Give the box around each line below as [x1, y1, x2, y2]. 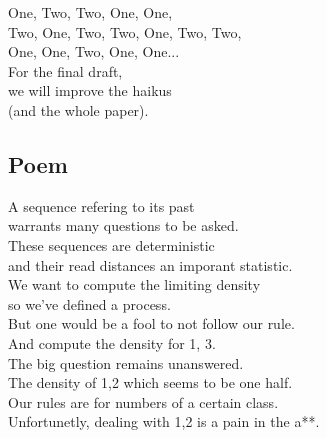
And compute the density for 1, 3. [8, 332, 216, 353]
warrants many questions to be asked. [8, 215, 239, 236]
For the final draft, [8, 60, 123, 81]
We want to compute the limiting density [8, 274, 261, 295]
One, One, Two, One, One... [8, 41, 180, 62]
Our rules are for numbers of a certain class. [8, 391, 279, 412]
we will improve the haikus [8, 80, 172, 101]
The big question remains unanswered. [8, 352, 244, 373]
